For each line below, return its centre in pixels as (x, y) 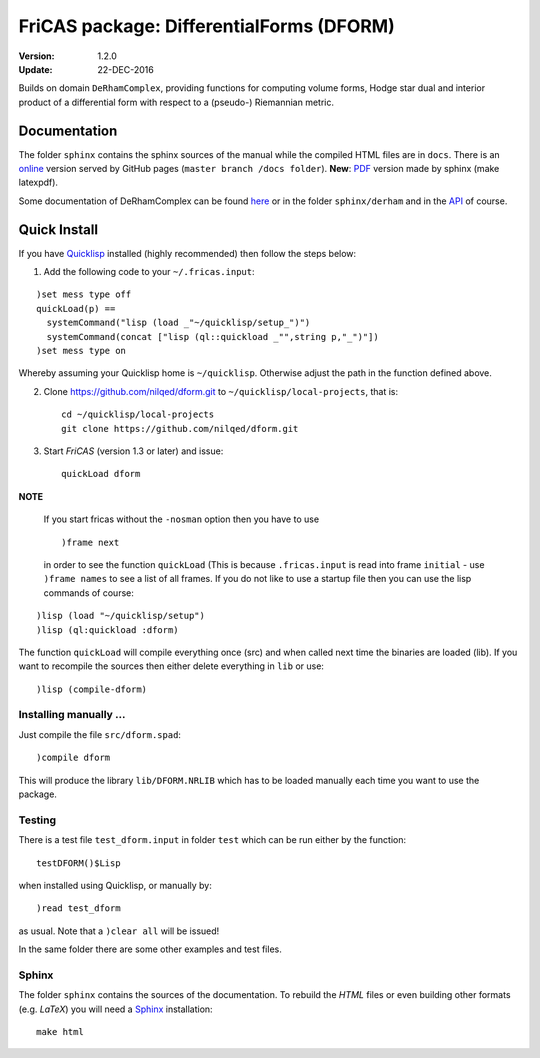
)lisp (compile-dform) (92, 689)
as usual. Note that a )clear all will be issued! (119, 931)
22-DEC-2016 (125, 69)
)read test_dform (78, 908)
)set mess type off (84, 294)
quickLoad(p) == (76, 308)
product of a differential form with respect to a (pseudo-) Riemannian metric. (176, 102)
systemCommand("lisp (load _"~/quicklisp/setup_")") (178, 323)
